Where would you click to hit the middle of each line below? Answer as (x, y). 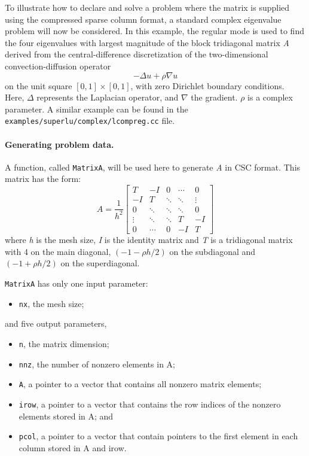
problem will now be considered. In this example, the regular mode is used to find (154, 31)
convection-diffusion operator (58, 66)
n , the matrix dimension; (64, 343)
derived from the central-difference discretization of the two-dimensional (137, 54)
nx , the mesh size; (51, 303)
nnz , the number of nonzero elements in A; (97, 364)
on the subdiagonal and (212, 251)
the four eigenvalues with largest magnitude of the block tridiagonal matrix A (147, 42)
